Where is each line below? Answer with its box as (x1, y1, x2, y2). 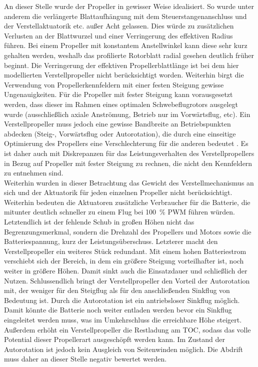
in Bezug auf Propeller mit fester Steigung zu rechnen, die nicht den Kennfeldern (4, 157, 252, 168)
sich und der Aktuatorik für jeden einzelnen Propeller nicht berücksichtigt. (4, 187, 232, 197)
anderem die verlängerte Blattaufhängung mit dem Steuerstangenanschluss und (4, 10, 247, 21)
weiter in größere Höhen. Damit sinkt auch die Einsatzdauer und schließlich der (4, 265, 247, 276)
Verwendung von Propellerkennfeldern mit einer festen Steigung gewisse (4, 79, 224, 89)
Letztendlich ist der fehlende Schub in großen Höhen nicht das (4, 216, 194, 227)
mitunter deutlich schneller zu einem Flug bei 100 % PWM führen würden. (4, 206, 235, 217)
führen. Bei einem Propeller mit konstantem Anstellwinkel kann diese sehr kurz (4, 40, 247, 50)
